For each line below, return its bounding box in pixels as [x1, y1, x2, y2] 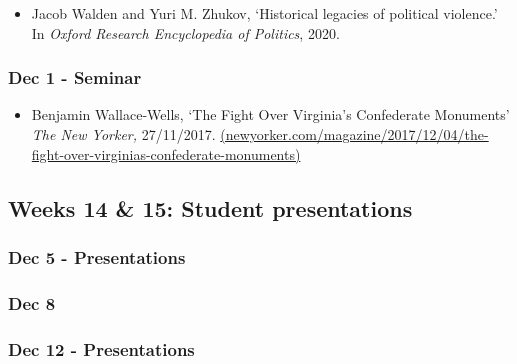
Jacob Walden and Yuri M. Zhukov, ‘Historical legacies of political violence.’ [31, 3, 498, 23]
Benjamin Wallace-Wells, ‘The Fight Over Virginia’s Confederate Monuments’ [31, 104, 510, 125]
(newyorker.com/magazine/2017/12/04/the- [220, 124, 489, 144]
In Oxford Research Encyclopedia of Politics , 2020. [31, 22, 340, 43]
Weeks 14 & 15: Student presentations [8, 192, 413, 223]
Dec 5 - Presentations [8, 244, 186, 269]
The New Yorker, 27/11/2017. [31, 124, 216, 144]
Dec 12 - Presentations [8, 336, 195, 361]
